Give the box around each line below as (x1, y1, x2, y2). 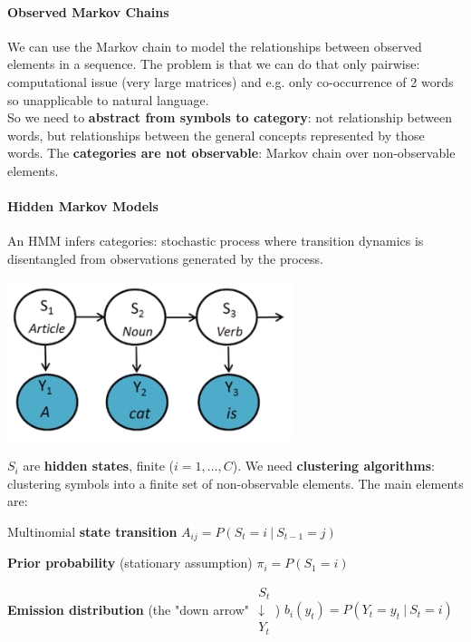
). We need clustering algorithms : (232, 456, 435, 475)
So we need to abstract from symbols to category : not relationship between (7, 108, 452, 127)
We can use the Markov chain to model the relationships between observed (7, 36, 422, 55)
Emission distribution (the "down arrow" (7, 599, 250, 618)
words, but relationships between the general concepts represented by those (7, 125, 425, 144)
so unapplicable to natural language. (7, 90, 209, 109)
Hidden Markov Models (7, 197, 159, 216)
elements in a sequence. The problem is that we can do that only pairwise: (7, 54, 420, 73)
